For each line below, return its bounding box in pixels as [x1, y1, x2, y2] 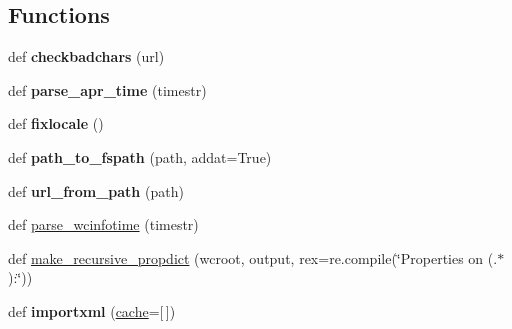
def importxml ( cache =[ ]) [8, 300, 176, 321]
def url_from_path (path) [8, 180, 184, 201]
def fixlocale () [8, 113, 104, 134]
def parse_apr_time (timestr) [8, 79, 207, 100]
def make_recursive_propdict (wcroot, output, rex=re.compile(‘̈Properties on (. [8, 247, 498, 268]
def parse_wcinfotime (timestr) [8, 214, 199, 235]
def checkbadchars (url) [8, 46, 165, 67]
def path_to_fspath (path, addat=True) [8, 146, 272, 167]
